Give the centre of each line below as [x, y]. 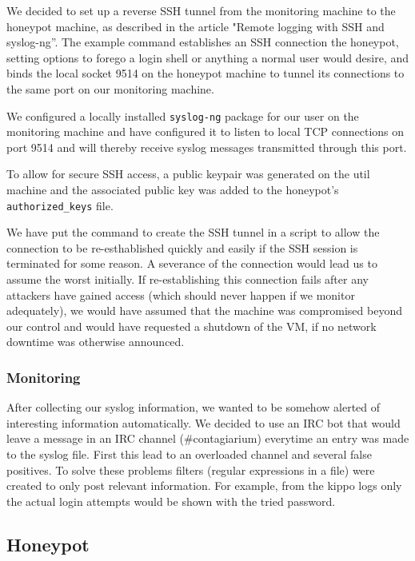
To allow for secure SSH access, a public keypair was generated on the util [188, 174]
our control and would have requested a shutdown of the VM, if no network [192, 326]
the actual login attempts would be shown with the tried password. [171, 501]
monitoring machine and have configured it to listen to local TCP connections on [206, 131]
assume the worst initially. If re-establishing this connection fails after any [188, 279]
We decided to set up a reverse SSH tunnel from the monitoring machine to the [201, 10]
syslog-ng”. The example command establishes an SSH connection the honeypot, [203, 42]
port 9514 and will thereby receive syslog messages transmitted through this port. [207, 147]
